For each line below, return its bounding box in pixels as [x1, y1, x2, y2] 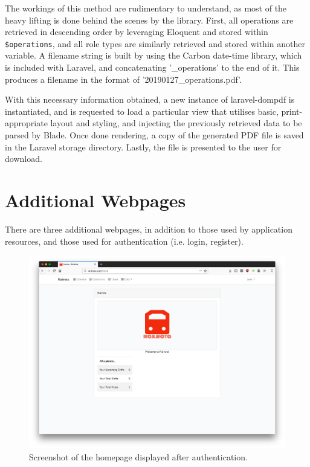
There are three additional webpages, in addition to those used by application [5, 222, 292, 235]
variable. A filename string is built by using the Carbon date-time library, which [5, 49, 302, 62]
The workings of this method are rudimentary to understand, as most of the [5, 2, 287, 14]
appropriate [5, 117, 48, 129]
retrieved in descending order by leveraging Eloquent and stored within [5, 25, 268, 38]
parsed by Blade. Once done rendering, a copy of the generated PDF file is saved [5, 129, 304, 141]
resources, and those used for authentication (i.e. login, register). [5, 234, 244, 247]
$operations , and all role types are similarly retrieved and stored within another [5, 37, 305, 50]
